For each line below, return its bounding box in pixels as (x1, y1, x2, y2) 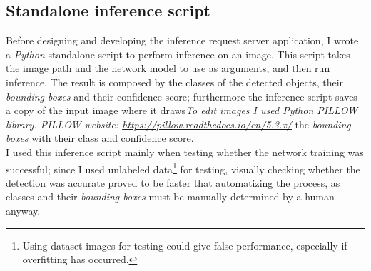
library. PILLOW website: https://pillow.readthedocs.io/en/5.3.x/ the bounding (6, 116, 351, 131)
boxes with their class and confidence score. (6, 131, 194, 145)
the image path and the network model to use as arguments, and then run (6, 61, 330, 76)
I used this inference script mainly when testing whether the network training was (6, 144, 364, 159)
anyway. (6, 203, 41, 218)
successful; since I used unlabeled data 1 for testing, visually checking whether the (6, 159, 360, 176)
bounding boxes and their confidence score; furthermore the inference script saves (6, 88, 357, 103)
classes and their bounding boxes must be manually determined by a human (6, 189, 335, 204)
